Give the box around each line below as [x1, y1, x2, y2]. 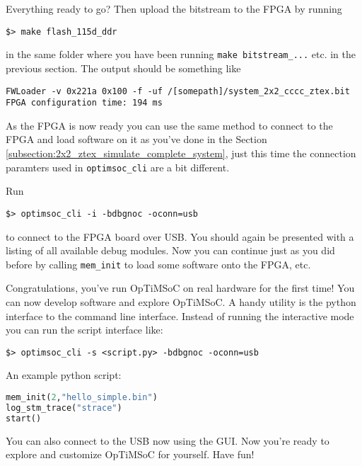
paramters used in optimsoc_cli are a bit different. [6, 159, 230, 174]
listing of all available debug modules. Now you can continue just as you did [6, 243, 335, 258]
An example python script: [6, 368, 122, 382]
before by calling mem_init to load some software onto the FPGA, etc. [6, 256, 311, 271]
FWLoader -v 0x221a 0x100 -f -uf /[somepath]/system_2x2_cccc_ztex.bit [6, 86, 350, 96]
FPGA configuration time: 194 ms [6, 98, 163, 108]
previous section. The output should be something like [6, 60, 241, 75]
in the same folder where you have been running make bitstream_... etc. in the [6, 47, 356, 62]
